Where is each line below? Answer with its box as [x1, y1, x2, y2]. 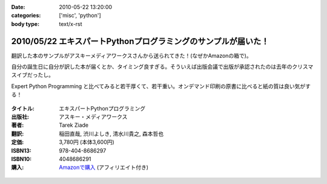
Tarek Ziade [59, 121, 89, 129]
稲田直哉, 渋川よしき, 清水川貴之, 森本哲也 [59, 130, 163, 137]
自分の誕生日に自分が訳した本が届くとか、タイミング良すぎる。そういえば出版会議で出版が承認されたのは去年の [11, 63, 292, 71]
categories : [11, 12, 41, 19]
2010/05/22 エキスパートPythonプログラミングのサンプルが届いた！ [11, 36, 269, 46]
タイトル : [11, 104, 35, 112]
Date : [11, 4, 25, 10]
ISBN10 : [11, 155, 32, 162]
